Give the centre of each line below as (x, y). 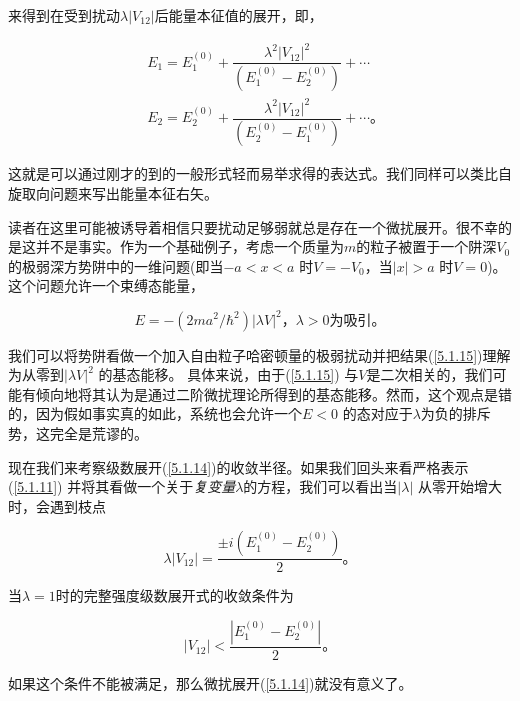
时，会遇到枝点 (57, 505)
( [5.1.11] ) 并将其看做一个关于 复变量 (122, 486)
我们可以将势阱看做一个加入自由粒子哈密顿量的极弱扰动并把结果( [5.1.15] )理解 (259, 354)
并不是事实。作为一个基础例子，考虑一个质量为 (189, 246)
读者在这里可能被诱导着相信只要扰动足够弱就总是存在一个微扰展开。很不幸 (253, 226)
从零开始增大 (459, 486)
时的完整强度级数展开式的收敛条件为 (174, 595)
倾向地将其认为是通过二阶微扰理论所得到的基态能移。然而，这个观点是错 (273, 393)
